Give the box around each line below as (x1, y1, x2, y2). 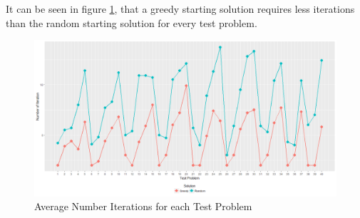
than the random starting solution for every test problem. (6, 15, 257, 30)
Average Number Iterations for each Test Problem (34, 199, 252, 214)
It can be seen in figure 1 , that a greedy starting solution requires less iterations (6, 1, 355, 16)
